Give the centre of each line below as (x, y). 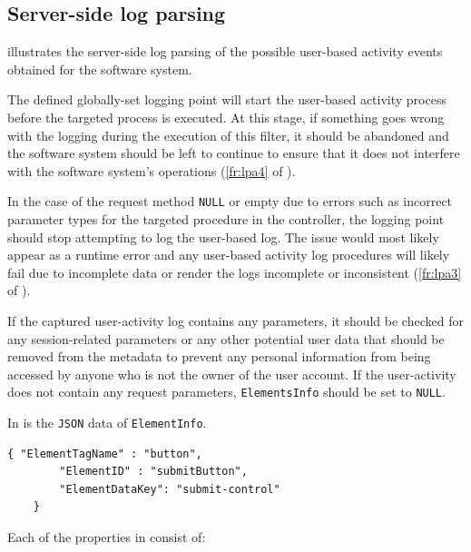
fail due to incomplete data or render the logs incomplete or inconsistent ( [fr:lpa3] (235, 272)
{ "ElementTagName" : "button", (105, 453)
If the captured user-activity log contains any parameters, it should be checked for (235, 320)
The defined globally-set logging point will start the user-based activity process (227, 99)
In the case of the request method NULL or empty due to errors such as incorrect (230, 201)
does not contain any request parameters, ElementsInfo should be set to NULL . (226, 392)
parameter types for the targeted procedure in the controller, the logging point (226, 219)
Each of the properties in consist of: (107, 537)
